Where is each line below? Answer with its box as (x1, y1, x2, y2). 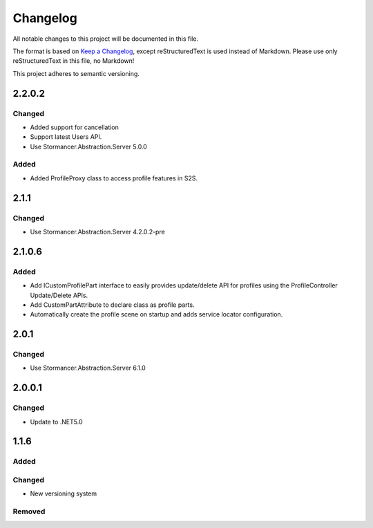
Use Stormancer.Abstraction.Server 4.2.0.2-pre (30, 227, 165, 236)
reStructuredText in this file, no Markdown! (12, 57, 135, 65)
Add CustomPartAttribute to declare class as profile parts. (30, 301, 195, 309)
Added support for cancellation (30, 123, 119, 131)
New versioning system (30, 489, 97, 498)
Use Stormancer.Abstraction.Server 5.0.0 (30, 142, 148, 151)
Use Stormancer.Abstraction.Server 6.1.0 (30, 364, 146, 373)
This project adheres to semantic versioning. (12, 69, 140, 77)
